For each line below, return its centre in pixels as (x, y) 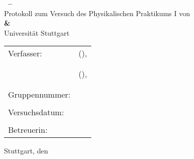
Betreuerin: (28, 130)
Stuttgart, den (26, 151)
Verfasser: (25, 53)
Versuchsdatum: (36, 112)
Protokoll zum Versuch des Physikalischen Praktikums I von (97, 13)
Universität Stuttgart (37, 32)
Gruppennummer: (39, 95)
